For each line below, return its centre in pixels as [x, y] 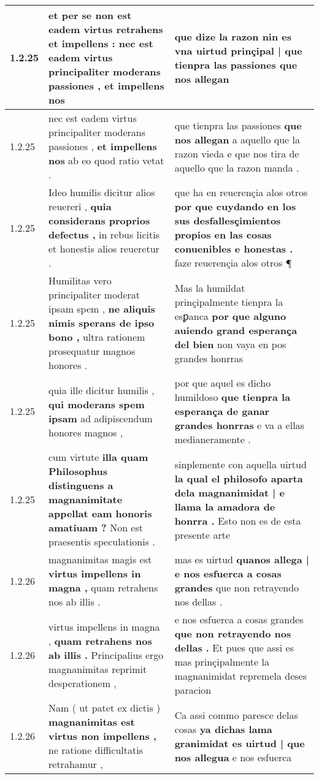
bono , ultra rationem [97, 337]
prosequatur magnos [92, 351]
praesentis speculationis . [102, 541]
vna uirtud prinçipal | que [238, 50]
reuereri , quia [80, 206]
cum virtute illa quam [98, 457]
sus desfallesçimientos [228, 220]
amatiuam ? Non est [96, 527]
